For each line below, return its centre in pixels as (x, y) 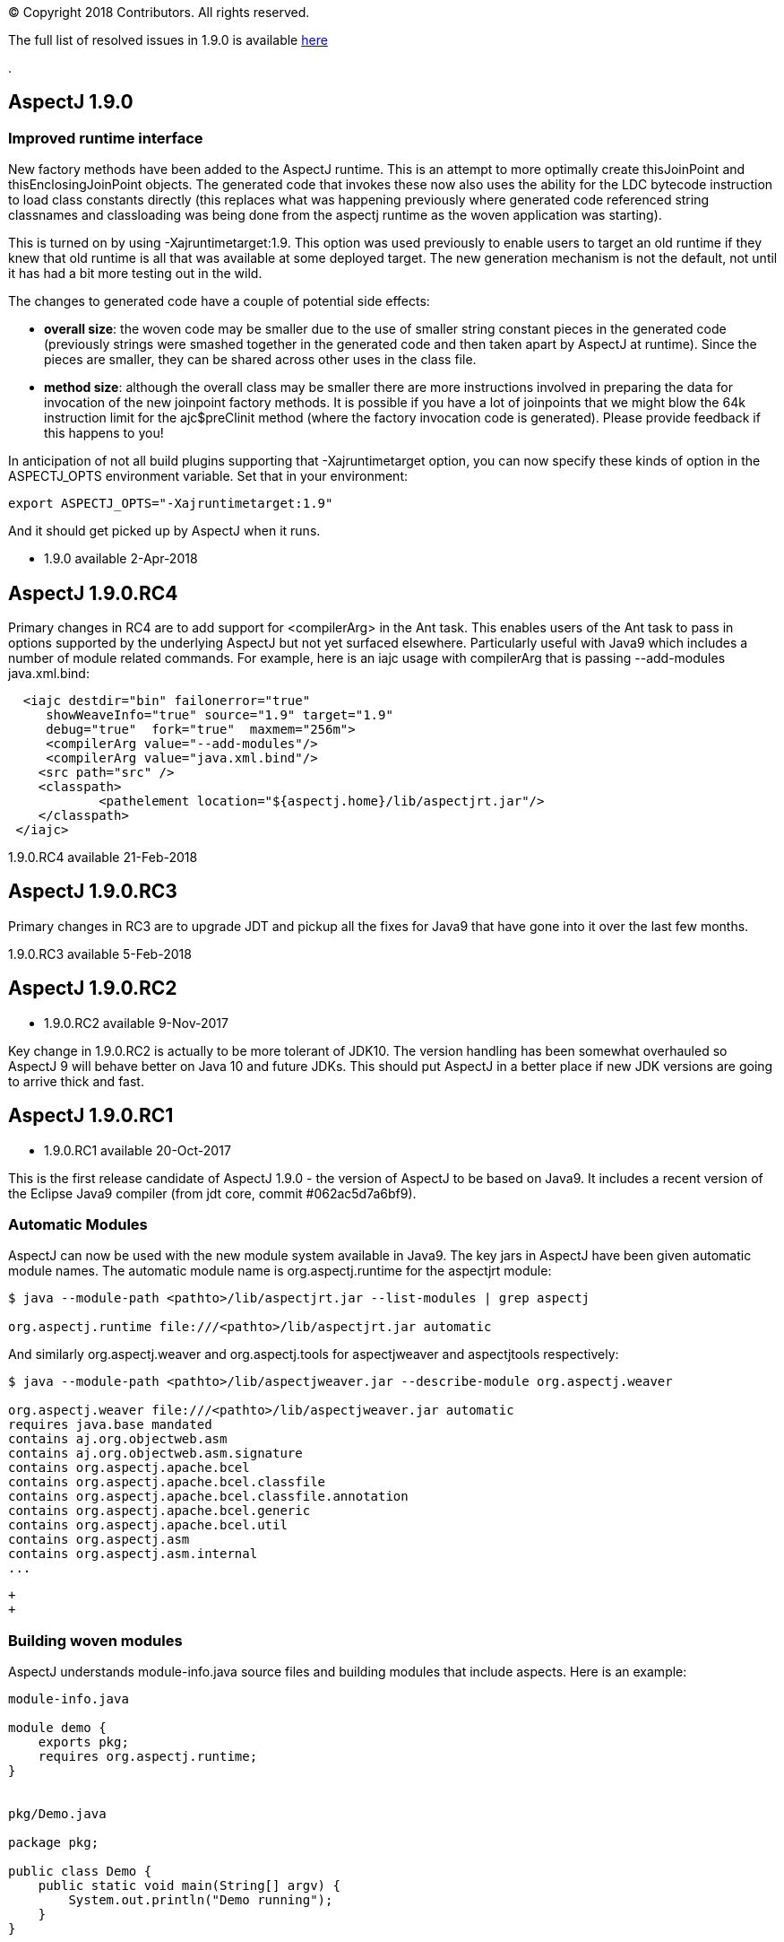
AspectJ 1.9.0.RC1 (91, 1116)
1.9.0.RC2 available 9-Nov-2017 (136, 1023)
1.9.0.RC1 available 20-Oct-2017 (138, 1150)
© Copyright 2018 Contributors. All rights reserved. (159, 12)
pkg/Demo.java (57, 1814)
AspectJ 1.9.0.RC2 (93, 988)
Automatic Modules (78, 1224)
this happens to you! (104, 433)
